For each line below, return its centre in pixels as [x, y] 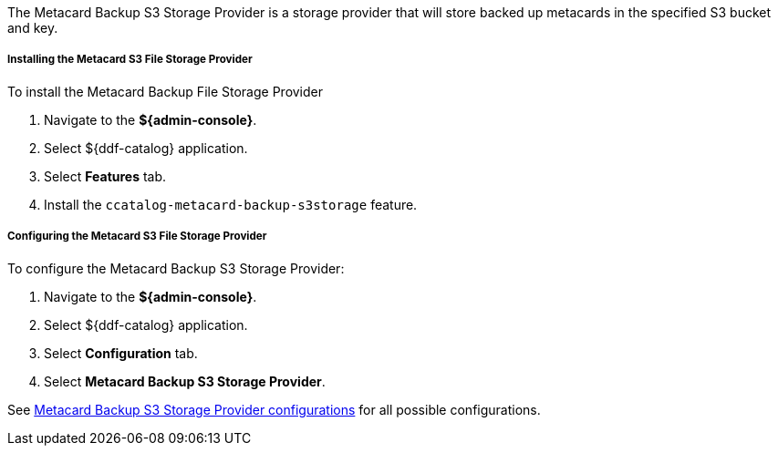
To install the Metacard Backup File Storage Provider [166, 91]
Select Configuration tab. [121, 353]
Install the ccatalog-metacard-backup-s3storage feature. [231, 204]
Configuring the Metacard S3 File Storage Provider [137, 237]
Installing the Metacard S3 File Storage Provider [130, 60]
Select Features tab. [105, 176]
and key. [33, 28]
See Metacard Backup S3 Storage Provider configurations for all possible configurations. [274, 409]
